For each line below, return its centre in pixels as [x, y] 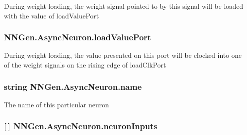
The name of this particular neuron [57, 104]
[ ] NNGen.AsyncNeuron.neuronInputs [81, 126]
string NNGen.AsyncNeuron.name [73, 86]
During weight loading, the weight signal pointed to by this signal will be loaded [124, 6]
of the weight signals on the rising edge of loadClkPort [85, 65]
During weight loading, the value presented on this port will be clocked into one [123, 55]
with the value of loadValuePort [52, 15]
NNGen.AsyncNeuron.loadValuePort [78, 37]
